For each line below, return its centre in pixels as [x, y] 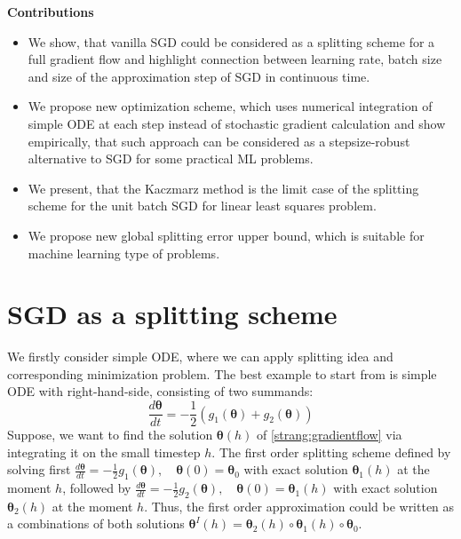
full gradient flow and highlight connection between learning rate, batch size [235, 59]
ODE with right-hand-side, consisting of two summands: [160, 391]
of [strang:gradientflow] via [330, 435]
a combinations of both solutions [96, 523]
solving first [39, 469]
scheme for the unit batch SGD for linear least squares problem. [202, 206]
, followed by [97, 488]
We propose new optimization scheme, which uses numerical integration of [230, 106]
